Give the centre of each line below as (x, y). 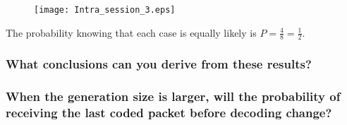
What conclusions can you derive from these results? (159, 64)
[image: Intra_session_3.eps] (105, 10)
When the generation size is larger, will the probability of (173, 96)
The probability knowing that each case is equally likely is (131, 32)
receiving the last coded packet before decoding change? (169, 113)
